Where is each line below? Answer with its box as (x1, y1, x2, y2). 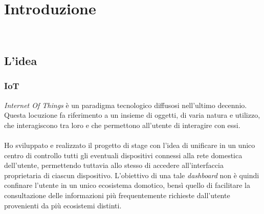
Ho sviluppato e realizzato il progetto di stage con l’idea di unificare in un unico (4, 140, 255, 151)
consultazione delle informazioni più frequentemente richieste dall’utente (4, 190, 230, 201)
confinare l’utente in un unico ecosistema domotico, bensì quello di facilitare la (4, 180, 250, 190)
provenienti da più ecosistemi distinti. (4, 200, 122, 210)
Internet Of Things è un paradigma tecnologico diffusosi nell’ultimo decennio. (4, 99, 247, 110)
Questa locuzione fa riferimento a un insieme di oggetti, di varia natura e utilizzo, (4, 110, 260, 120)
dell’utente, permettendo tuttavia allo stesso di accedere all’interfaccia (4, 160, 224, 170)
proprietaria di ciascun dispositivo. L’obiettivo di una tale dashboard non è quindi (4, 169, 259, 180)
